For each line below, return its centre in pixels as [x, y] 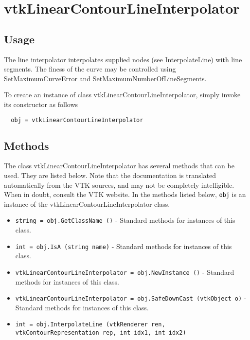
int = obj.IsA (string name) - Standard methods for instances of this [124, 246]
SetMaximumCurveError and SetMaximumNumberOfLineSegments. [105, 78]
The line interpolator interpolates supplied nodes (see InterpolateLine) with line [123, 59]
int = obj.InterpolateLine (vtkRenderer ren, [90, 325]
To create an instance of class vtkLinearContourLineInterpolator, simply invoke [122, 95]
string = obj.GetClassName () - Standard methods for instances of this [125, 220]
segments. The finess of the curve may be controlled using [90, 69]
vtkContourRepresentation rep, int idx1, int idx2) [101, 333]
